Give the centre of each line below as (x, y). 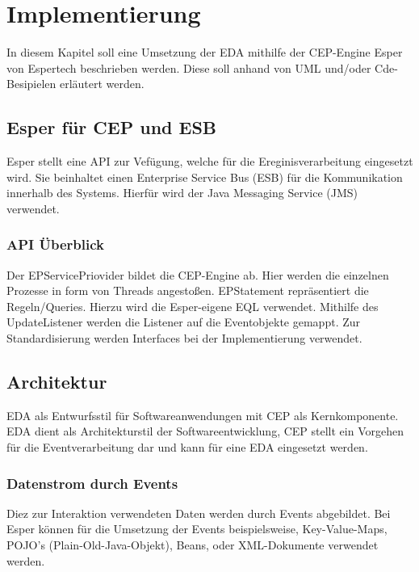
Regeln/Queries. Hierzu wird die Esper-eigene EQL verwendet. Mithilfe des (193, 306)
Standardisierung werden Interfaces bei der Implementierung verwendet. (184, 338)
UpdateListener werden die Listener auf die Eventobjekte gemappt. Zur (184, 322)
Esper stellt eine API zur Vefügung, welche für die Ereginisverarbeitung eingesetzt (210, 161)
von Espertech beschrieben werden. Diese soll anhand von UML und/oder (189, 67)
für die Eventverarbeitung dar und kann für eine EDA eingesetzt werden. (187, 447)
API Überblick (55, 244)
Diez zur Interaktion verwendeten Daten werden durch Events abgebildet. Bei (199, 513)
